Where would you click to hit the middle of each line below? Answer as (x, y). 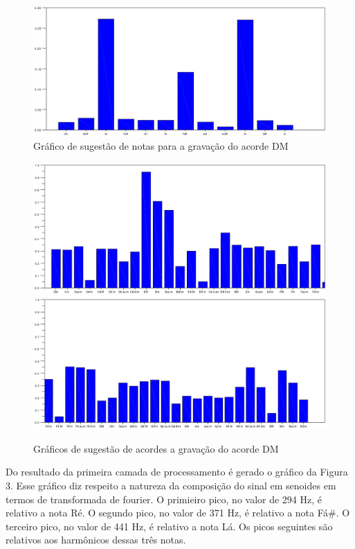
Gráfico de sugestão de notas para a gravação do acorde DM (161, 146)
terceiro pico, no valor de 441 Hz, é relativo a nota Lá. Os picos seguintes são (169, 526)
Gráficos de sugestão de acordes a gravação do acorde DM (156, 448)
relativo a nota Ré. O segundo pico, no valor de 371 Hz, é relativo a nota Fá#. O (178, 513)
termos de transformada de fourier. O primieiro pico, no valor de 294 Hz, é (164, 499)
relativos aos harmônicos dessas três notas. (96, 540)
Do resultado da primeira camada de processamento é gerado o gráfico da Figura (177, 472)
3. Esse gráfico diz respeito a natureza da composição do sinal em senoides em (171, 485)
